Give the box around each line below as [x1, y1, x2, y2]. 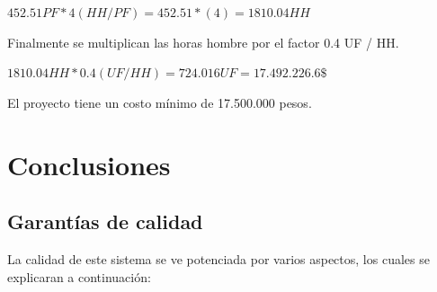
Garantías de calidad [7, 208, 203, 235]
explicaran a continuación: [7, 267, 151, 286]
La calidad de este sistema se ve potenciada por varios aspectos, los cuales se [7, 249, 430, 268]
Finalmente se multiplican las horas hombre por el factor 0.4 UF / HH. [7, 32, 399, 51]
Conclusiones [7, 146, 171, 182]
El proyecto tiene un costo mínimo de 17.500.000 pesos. [7, 93, 312, 111]
